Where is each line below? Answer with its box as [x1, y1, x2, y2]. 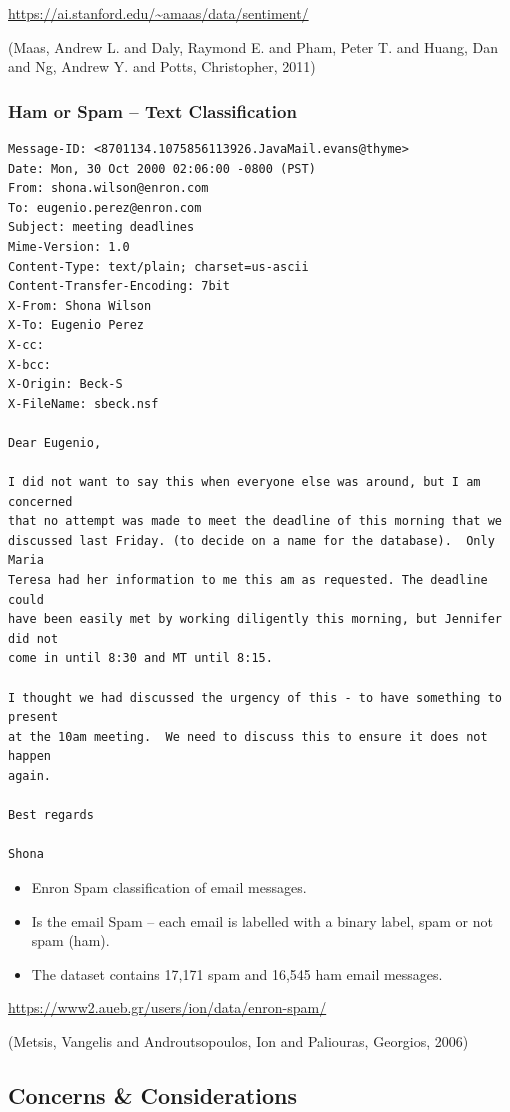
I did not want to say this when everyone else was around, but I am [8, 475, 481, 490]
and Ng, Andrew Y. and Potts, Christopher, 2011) [8, 56, 316, 77]
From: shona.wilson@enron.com [8, 181, 209, 196]
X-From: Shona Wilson [8, 298, 152, 313]
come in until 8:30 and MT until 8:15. [8, 651, 273, 666]
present [8, 710, 59, 725]
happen [8, 749, 51, 764]
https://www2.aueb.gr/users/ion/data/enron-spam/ [8, 997, 327, 1018]
